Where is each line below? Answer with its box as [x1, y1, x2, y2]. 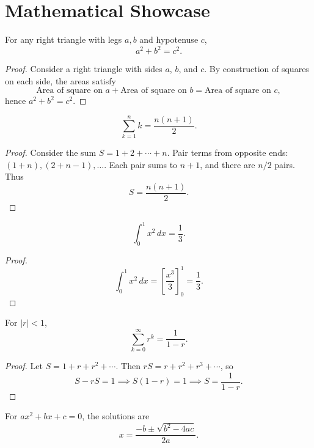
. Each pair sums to [104, 158, 178, 171]
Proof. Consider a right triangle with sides [5, 62, 162, 75]
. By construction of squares [204, 62, 309, 75]
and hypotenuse [139, 33, 199, 46]
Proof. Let [5, 359, 43, 372]
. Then [115, 359, 141, 372]
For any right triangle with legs [5, 33, 122, 46]
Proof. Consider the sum [5, 146, 97, 159]
